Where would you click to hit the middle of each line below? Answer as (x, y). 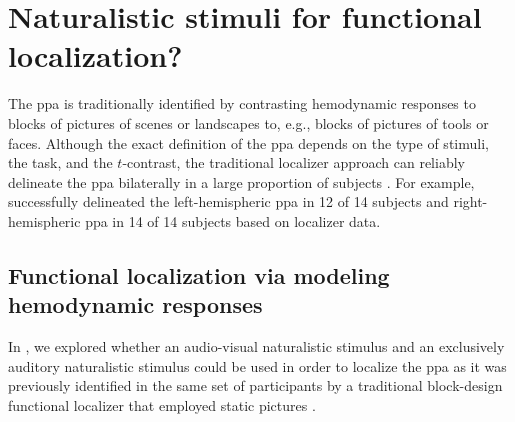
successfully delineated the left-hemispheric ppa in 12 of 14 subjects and (228, 201)
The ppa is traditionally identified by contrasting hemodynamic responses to (242, 103)
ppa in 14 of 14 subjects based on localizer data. (233, 220)
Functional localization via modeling (199, 274)
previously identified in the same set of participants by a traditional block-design (255, 385)
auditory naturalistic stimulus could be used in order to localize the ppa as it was (257, 365)
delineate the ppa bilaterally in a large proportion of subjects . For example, (241, 181)
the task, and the (60, 162)
